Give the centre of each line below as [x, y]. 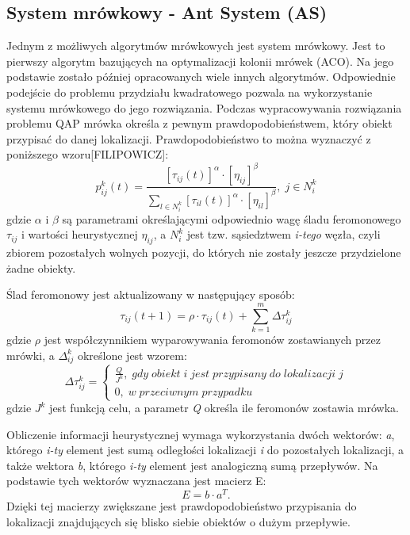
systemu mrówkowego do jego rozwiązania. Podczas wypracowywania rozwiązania [204, 107]
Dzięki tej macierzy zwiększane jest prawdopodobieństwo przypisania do [182, 506]
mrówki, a [31, 355]
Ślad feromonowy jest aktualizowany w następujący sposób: [151, 294]
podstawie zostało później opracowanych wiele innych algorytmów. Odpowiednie [201, 76]
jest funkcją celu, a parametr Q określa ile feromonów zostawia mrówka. [224, 407]
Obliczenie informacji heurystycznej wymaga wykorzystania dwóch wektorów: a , [201, 434]
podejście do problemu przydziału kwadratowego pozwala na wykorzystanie [190, 92]
